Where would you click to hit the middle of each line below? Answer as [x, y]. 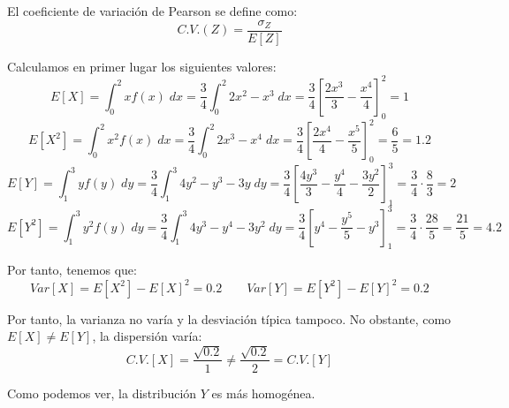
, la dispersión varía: [147, 336]
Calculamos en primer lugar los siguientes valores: [142, 66]
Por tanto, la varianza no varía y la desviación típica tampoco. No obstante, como [229, 318]
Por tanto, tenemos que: [72, 270]
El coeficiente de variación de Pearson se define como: [152, 11]
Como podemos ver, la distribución [102, 393]
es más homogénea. [263, 393]
